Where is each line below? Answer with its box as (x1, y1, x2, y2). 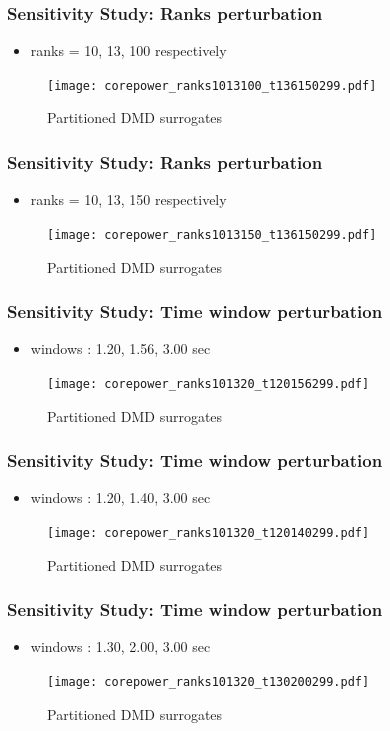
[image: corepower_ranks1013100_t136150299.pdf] (47, 78, 377, 93)
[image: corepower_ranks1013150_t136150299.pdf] (47, 227, 377, 242)
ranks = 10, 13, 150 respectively (30, 189, 227, 210)
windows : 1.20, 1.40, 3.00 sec (30, 487, 211, 508)
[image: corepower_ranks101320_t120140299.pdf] (47, 526, 370, 540)
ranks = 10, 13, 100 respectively (30, 40, 227, 61)
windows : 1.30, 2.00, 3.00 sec (30, 636, 211, 657)
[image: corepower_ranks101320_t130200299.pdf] (47, 675, 370, 690)
